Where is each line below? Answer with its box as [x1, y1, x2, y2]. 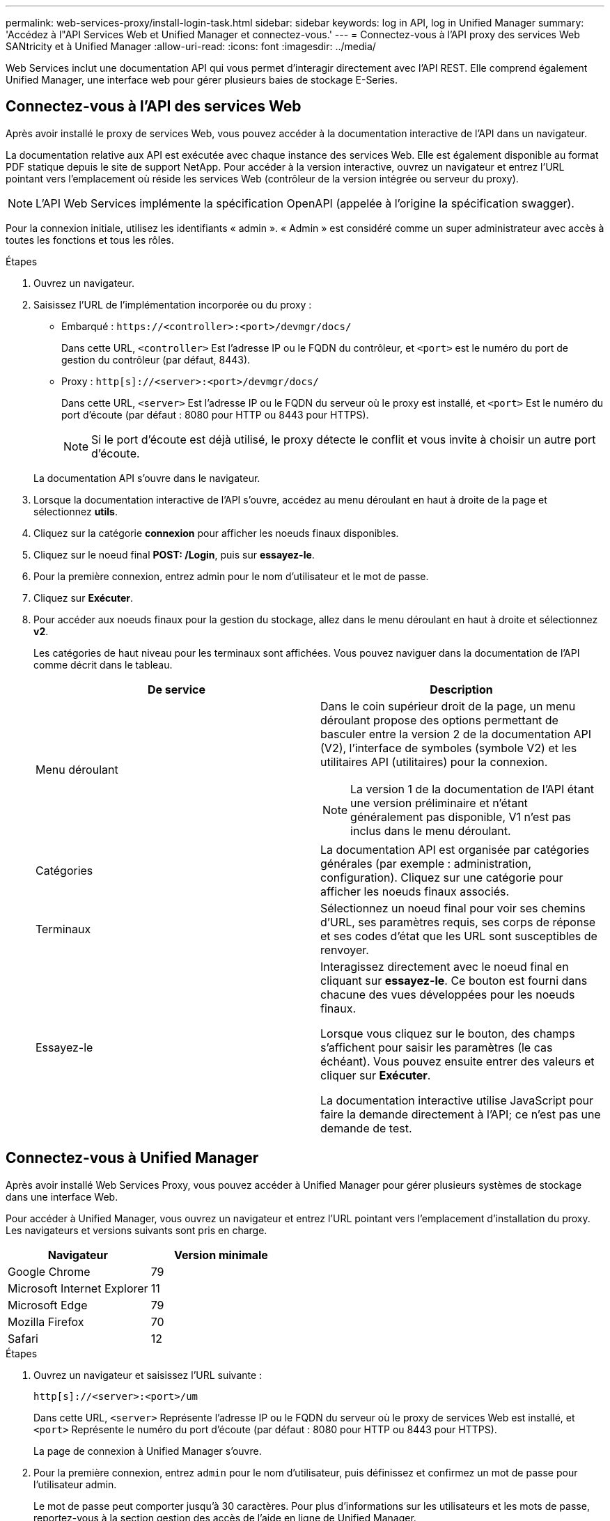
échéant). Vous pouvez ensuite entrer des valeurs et [320, 1054, 595, 1068]
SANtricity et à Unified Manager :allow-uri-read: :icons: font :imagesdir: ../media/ [6, 40, 376, 52]
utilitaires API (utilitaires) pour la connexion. [320, 754, 548, 769]
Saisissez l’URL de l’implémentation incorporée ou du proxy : [33, 298, 312, 311]
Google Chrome [8, 1264, 91, 1279]
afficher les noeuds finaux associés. [320, 884, 510, 898]
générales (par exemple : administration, [320, 856, 532, 871]
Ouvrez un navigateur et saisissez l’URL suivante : [33, 1368, 263, 1381]
